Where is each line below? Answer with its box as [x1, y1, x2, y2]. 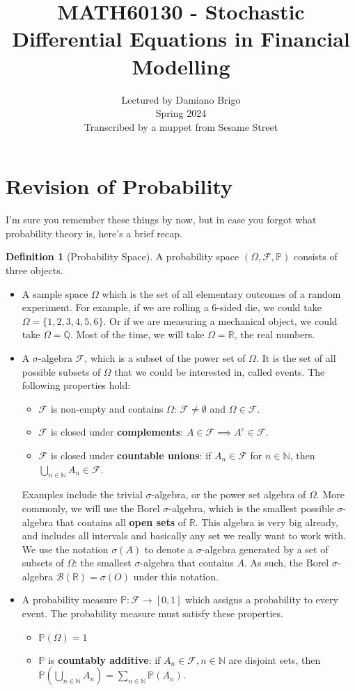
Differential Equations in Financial [12, 24, 350, 53]
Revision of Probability [6, 172, 233, 200]
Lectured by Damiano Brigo [121, 92, 241, 106]
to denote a [144, 541, 194, 556]
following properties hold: [22, 378, 131, 392]
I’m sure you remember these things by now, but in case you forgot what [6, 212, 317, 227]
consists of [293, 249, 338, 264]
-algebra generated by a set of [201, 541, 329, 556]
